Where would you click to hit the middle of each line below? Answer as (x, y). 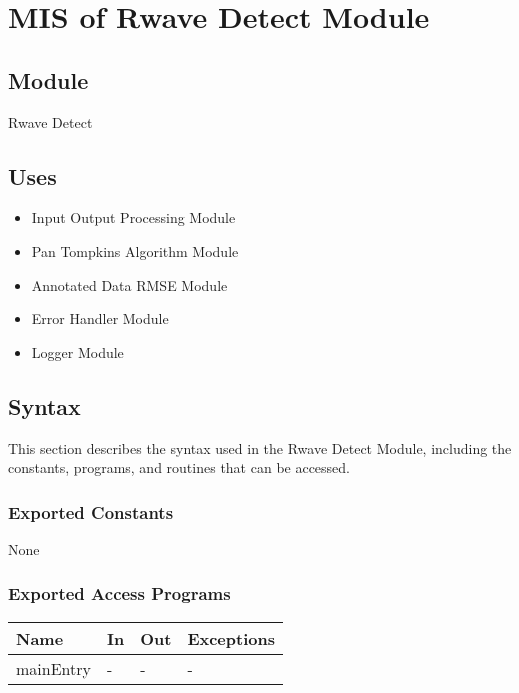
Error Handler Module (100, 318)
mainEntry (53, 668)
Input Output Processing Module (133, 217)
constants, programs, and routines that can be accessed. (179, 467)
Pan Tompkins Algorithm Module (135, 250)
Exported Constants (91, 511)
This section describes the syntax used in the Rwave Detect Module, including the (260, 447)
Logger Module (77, 351)
